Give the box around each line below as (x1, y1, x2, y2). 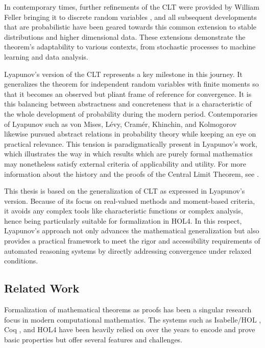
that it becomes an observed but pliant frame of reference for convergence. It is (4, 88, 252, 99)
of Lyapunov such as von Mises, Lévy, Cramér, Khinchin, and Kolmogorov (4, 118, 237, 129)
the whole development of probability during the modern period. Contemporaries (4, 108, 258, 119)
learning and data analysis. (4, 51, 88, 62)
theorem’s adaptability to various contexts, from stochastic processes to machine (4, 41, 256, 52)
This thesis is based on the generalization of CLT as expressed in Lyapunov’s (4, 185, 245, 196)
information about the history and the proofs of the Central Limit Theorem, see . (4, 168, 259, 179)
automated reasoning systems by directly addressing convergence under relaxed (4, 245, 252, 256)
